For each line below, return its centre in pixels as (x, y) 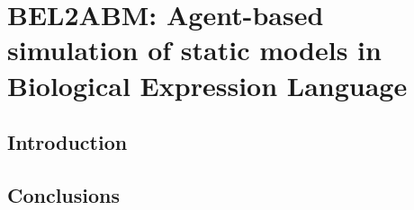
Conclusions (64, 194)
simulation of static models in (194, 50)
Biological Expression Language (207, 85)
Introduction (67, 142)
